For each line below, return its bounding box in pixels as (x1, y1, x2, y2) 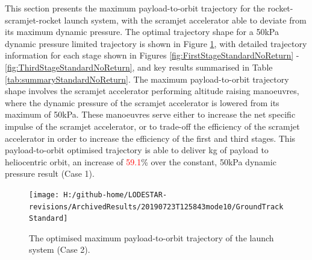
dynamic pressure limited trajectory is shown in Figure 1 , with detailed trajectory (5, 37, 307, 49)
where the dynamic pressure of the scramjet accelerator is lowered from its (5, 96, 279, 109)
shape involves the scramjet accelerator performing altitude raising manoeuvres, (5, 84, 299, 97)
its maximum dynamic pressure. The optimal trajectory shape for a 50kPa (5, 25, 279, 38)
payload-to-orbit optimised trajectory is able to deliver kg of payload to (5, 144, 269, 156)
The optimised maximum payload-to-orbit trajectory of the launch (29, 231, 274, 244)
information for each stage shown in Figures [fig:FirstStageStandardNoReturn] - (5, 49, 299, 62)
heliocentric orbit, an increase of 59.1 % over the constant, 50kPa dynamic (5, 155, 276, 168)
